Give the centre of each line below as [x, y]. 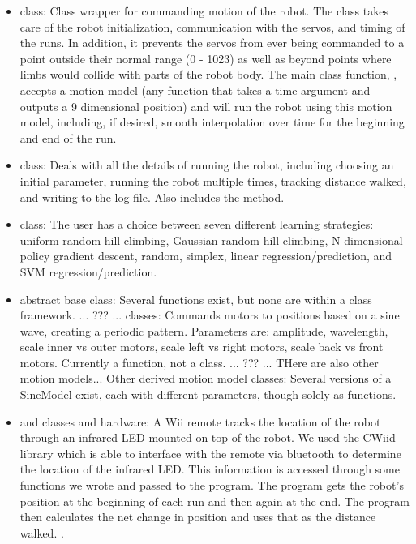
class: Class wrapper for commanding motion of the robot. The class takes [204, 11]
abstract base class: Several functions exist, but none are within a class [196, 299]
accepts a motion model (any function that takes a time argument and [195, 90]
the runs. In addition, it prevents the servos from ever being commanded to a [212, 43]
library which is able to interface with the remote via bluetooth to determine [210, 453]
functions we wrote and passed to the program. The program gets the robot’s [212, 485]
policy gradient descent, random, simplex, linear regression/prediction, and [206, 256]
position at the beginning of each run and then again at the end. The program [214, 501]
